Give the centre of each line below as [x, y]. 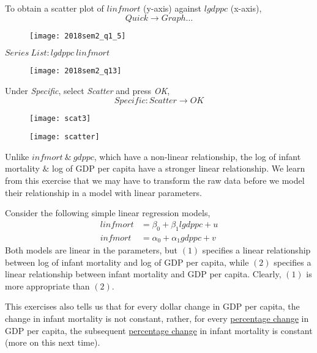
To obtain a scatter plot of [54, 8]
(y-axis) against [173, 8]
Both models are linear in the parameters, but [91, 250]
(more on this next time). [53, 342]
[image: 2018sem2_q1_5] [78, 36]
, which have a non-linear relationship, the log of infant [197, 156]
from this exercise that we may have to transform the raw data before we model [155, 180]
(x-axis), [246, 8]
